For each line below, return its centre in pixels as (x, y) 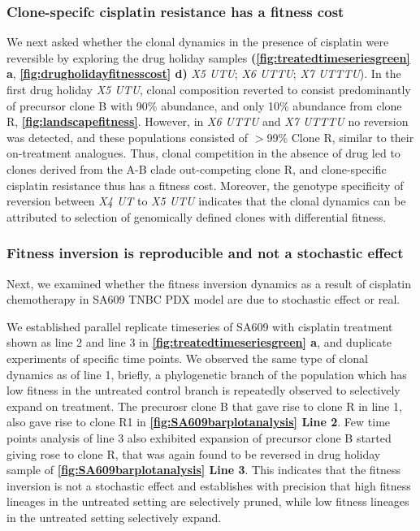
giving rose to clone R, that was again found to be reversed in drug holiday (194, 453)
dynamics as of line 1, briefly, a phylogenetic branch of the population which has (207, 374)
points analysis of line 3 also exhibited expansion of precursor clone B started (199, 437)
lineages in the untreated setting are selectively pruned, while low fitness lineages (208, 501)
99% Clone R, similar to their (340, 137)
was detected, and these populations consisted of (128, 137)
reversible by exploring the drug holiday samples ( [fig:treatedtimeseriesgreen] (208, 57)
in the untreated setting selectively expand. (114, 517)
